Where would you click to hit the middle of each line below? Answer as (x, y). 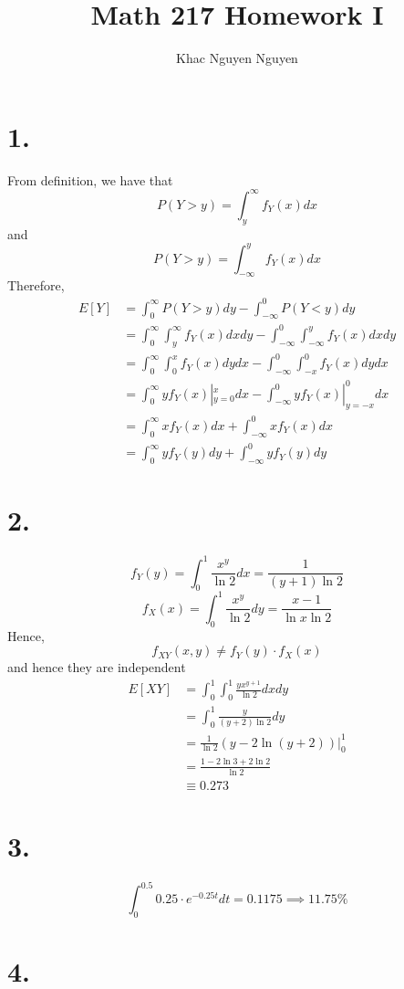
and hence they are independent (97, 667)
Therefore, (36, 285)
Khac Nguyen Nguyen (237, 58)
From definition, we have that (90, 179)
